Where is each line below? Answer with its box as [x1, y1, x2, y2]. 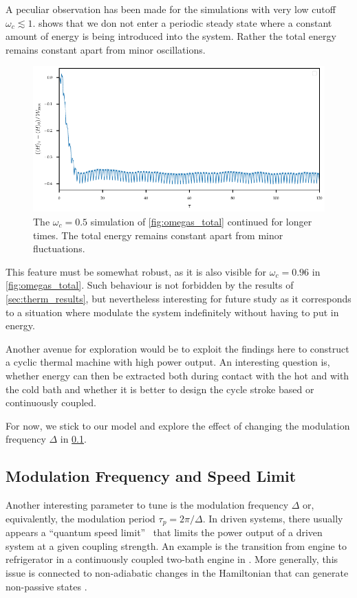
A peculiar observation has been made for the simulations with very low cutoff [6, 2, 336, 16]
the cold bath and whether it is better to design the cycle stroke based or [6, 381, 314, 396]
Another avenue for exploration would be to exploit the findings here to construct [6, 341, 349, 355]
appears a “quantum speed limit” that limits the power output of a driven [6, 525, 323, 540]
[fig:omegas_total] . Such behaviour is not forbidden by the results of [6, 278, 294, 292]
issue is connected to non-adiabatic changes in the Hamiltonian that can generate [6, 565, 349, 579]
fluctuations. [33, 241, 85, 256]
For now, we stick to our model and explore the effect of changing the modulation [6, 418, 350, 432]
